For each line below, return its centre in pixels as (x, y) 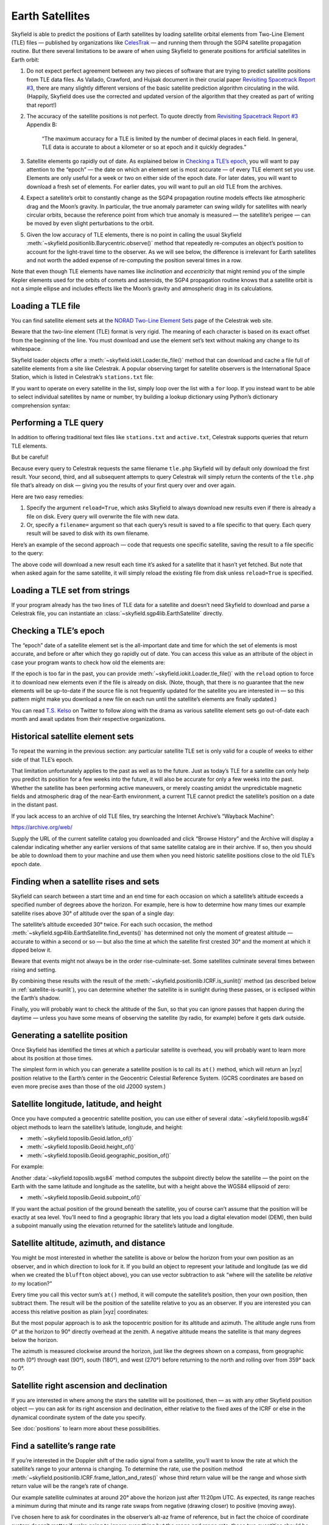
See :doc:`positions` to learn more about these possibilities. (86, 1429)
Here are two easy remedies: (48, 497)
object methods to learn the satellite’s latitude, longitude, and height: (97, 1127)
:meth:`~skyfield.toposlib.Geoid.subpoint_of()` (84, 1197)
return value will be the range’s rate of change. (70, 1486)
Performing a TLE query (57, 423)
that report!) (42, 105)
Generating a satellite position (69, 1035)
